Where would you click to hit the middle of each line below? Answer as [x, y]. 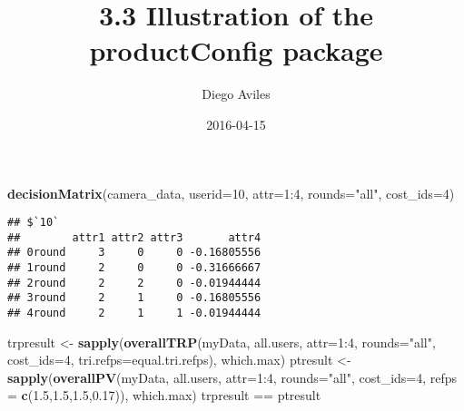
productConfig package [236, 50]
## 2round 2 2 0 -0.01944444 [134, 283]
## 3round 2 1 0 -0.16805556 [134, 298]
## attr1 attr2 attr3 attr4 [134, 237]
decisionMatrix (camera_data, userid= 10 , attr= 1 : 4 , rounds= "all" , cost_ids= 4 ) [231, 193]
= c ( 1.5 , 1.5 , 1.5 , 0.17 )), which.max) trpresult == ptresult [164, 395]
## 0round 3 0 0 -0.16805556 [134, 253]
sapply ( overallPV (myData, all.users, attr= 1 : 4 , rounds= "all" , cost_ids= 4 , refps [232, 377]
